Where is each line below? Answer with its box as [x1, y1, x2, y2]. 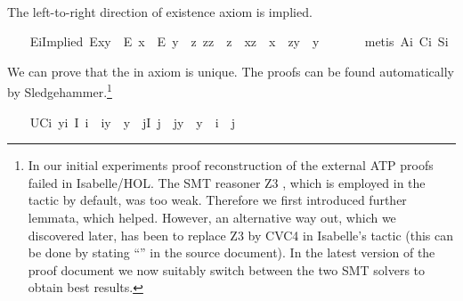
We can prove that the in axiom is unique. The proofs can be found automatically [7, 61, 454, 80]
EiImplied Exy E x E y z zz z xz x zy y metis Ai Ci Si [29, 32, 449, 51]
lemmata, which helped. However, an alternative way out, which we [28, 208, 396, 226]
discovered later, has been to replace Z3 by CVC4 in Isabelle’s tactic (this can [28, 225, 454, 244]
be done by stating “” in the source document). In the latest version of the [28, 243, 435, 262]
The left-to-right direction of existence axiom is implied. [7, 2, 313, 20]
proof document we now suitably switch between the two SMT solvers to [28, 260, 426, 279]
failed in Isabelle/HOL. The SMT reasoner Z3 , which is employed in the [28, 173, 426, 191]
